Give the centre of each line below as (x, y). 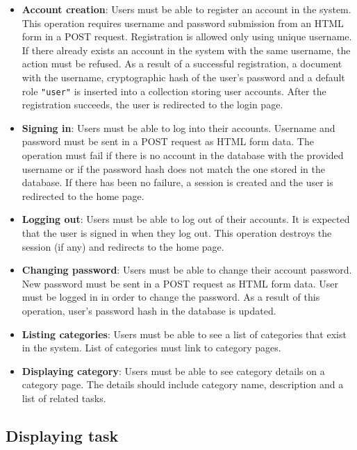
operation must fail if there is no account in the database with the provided (183, 155)
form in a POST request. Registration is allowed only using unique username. (187, 36)
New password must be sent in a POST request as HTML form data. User (180, 283)
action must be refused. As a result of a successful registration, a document (182, 64)
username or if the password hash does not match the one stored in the (173, 168)
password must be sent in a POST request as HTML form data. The (168, 141)
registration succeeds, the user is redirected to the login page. (152, 105)
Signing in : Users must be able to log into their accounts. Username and (178, 127)
